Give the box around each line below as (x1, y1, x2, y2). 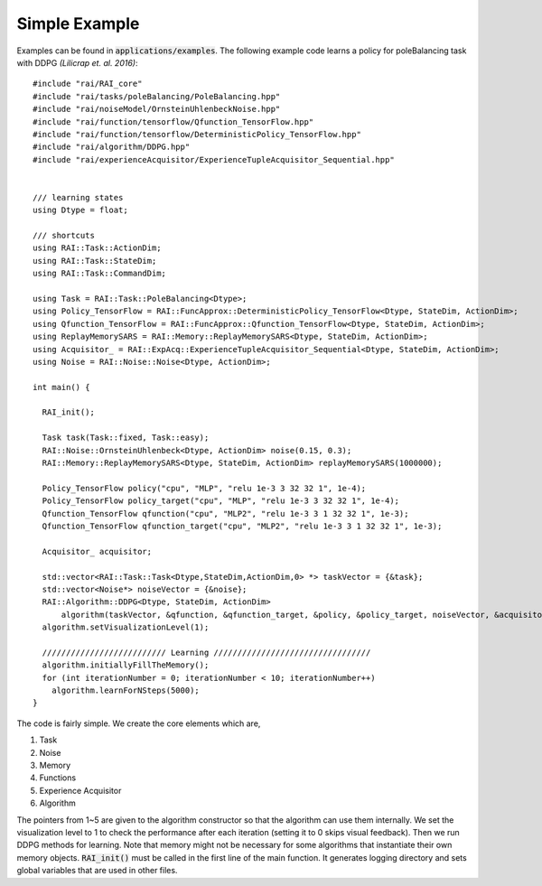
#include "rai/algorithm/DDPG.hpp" (33, 142, 191, 153)
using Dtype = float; (33, 205, 128, 216)
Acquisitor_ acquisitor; (42, 546, 153, 556)
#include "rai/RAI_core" (33, 79, 143, 89)
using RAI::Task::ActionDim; (33, 243, 162, 253)
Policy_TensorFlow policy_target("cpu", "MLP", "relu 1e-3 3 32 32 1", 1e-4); (42, 496, 400, 506)
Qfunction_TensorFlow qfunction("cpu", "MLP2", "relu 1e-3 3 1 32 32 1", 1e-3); (42, 508, 409, 518)
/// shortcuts (33, 230, 95, 241)
